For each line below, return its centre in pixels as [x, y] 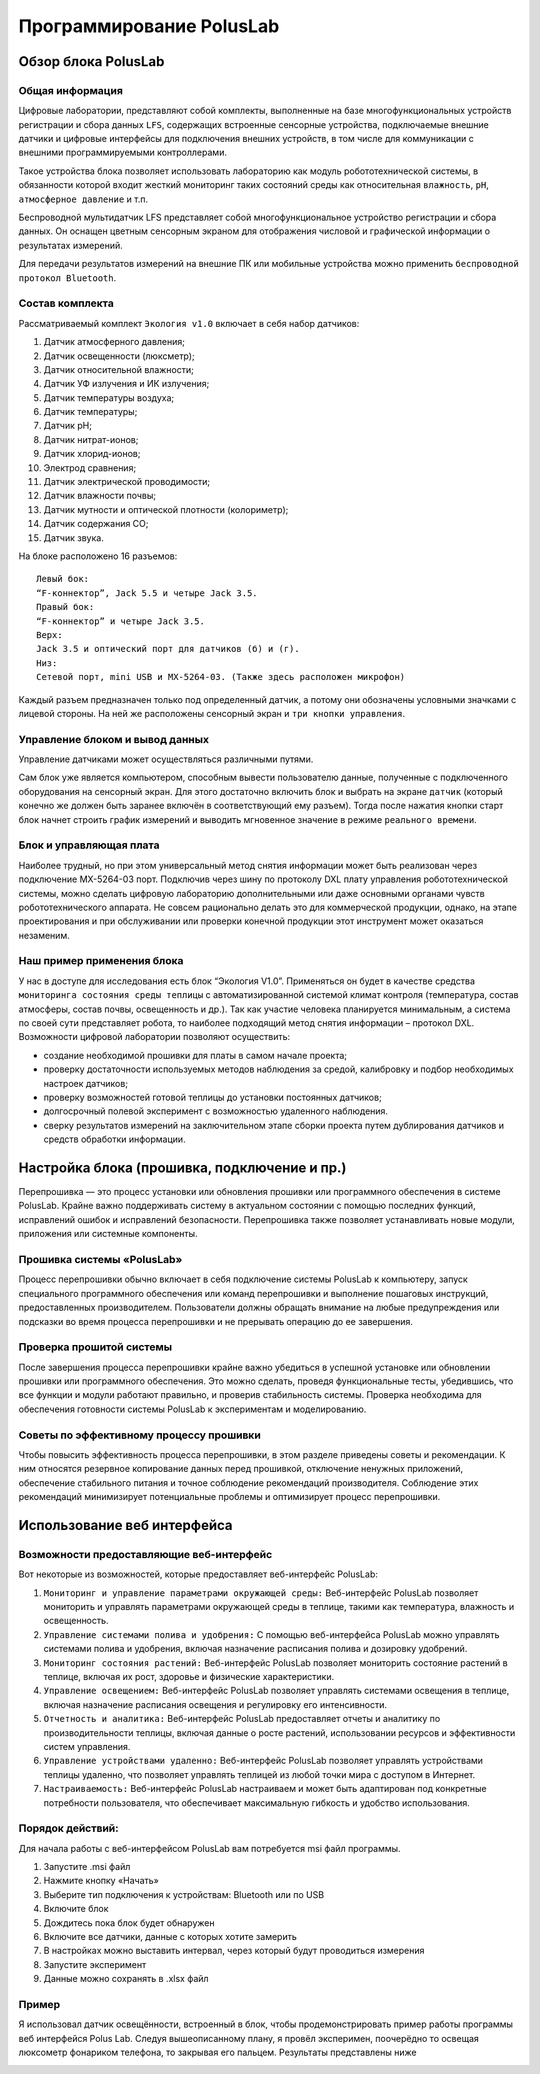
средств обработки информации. [114, 1139]
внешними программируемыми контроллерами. [122, 152]
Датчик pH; [67, 426]
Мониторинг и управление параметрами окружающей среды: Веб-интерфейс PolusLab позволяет [261, 1592]
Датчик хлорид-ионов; [92, 454]
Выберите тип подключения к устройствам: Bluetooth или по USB [184, 1894]
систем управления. [87, 1746]
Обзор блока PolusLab [91, 61]
